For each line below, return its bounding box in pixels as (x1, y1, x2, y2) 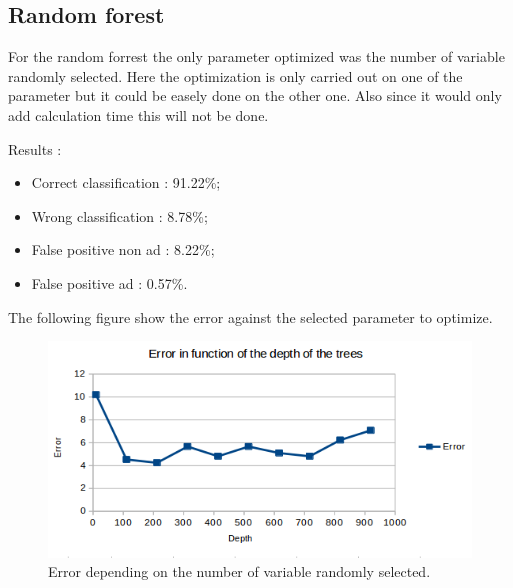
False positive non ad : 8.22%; (31, 239, 215, 260)
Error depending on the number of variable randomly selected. (48, 561, 431, 582)
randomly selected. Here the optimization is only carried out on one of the (8, 65, 463, 86)
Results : (8, 138, 62, 159)
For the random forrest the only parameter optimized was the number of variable (8, 46, 505, 67)
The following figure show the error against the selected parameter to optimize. (8, 306, 493, 327)
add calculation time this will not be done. (8, 104, 269, 125)
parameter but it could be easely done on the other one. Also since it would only (8, 85, 502, 106)
